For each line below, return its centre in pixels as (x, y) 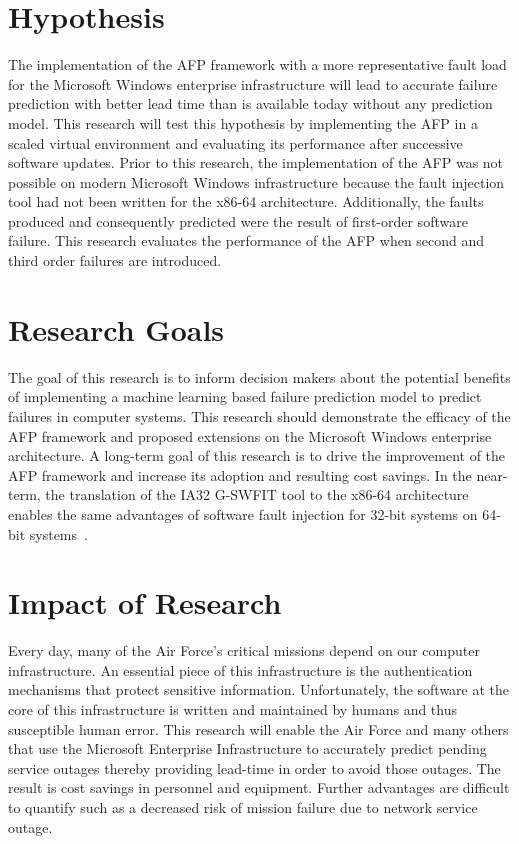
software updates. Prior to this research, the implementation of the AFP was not (256, 162)
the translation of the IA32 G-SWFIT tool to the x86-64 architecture (257, 494)
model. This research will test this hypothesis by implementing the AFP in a (243, 122)
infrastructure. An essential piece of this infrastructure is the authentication (240, 669)
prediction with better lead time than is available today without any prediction (250, 103)
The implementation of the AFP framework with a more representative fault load (257, 64)
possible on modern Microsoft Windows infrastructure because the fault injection (256, 181)
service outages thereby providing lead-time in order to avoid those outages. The (254, 767)
